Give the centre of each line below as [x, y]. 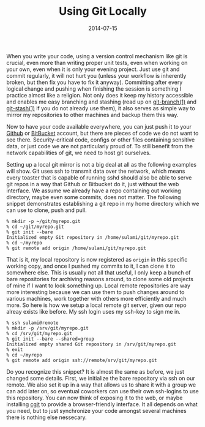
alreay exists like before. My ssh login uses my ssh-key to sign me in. [93, 311]
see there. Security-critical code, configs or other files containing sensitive [101, 140]
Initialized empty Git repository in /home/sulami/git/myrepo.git [93, 237]
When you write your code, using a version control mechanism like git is [97, 56]
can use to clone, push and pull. [47, 210]
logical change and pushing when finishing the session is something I [94, 89]
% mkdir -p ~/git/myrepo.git [43, 221]
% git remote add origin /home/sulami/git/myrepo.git [76, 248]
